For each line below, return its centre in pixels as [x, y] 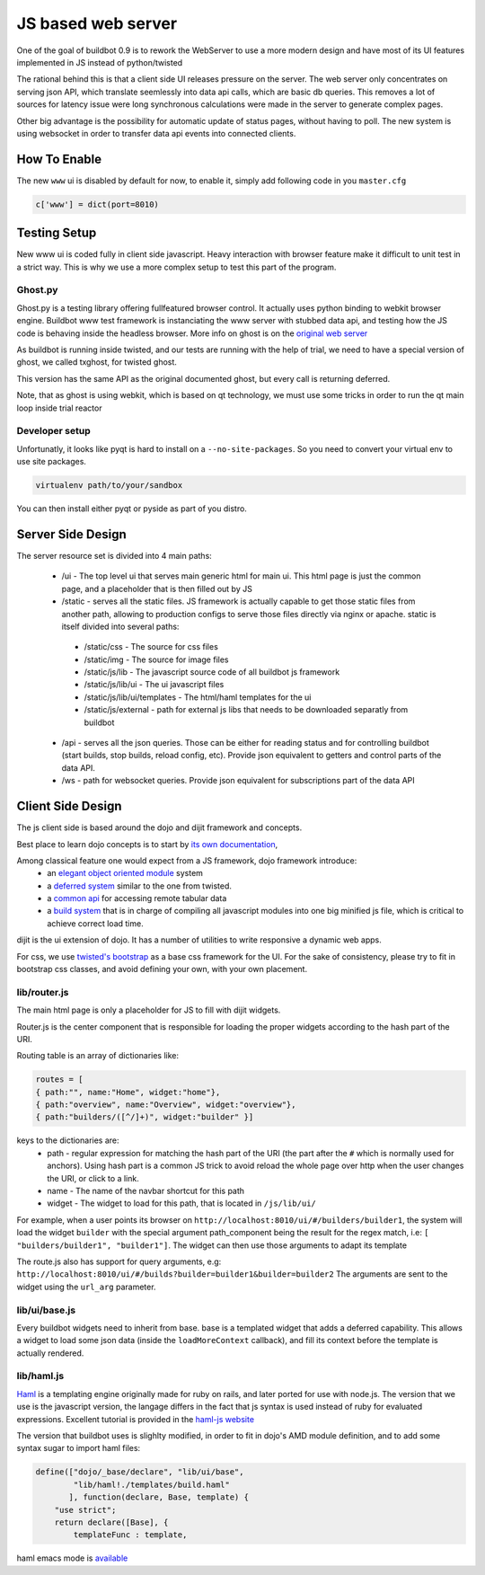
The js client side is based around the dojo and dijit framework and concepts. [159, 827]
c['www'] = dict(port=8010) [97, 204]
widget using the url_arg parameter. [86, 1287]
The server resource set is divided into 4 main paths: [115, 555]
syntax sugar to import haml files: [79, 1448]
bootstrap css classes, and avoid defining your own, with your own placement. [162, 969]
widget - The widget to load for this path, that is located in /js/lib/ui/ [181, 1203]
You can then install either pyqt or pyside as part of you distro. [132, 509]
